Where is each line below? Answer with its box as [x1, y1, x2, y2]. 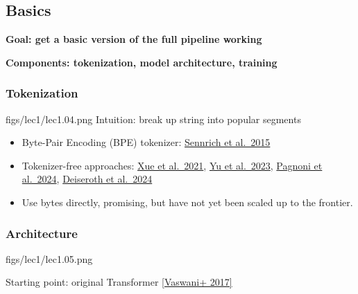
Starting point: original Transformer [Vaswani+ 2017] [6, 275, 232, 289]
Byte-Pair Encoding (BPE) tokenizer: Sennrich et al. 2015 [22, 135, 271, 149]
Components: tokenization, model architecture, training [6, 55, 278, 69]
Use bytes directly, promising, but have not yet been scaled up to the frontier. [22, 194, 353, 209]
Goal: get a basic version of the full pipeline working [6, 32, 262, 46]
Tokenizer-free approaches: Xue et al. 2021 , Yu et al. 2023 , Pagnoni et [22, 158, 323, 172]
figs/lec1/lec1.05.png [6, 251, 93, 266]
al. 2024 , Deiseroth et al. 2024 [22, 172, 153, 186]
